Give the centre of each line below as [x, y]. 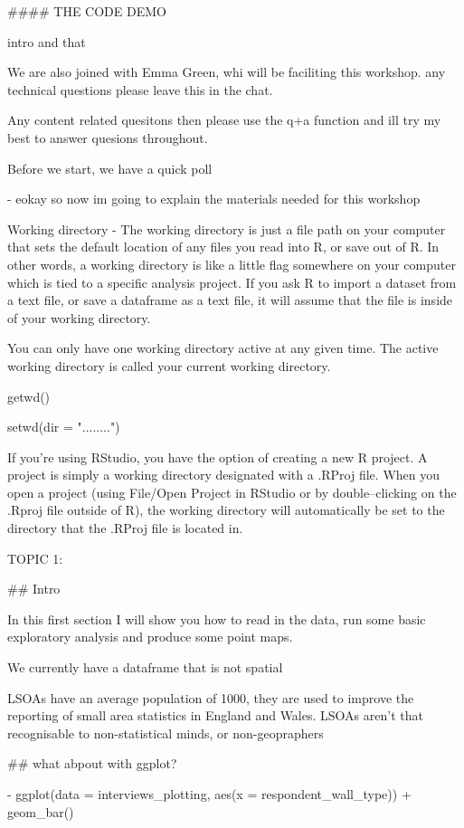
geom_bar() [41, 811]
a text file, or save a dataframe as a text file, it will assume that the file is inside [230, 300]
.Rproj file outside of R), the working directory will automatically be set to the [226, 510]
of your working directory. [79, 317]
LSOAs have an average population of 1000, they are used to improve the [211, 697]
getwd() [29, 396]
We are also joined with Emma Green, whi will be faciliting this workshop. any [227, 72]
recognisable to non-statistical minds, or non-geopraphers [166, 733]
